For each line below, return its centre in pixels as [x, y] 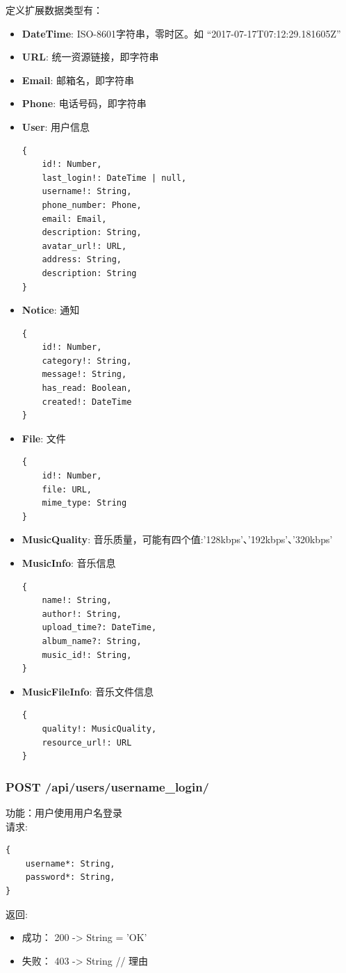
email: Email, [74, 219]
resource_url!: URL [87, 742]
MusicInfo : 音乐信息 [69, 563]
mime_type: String [84, 503]
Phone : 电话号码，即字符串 [84, 103]
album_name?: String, [92, 641]
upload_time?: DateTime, [99, 628]
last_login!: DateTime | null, [114, 178]
